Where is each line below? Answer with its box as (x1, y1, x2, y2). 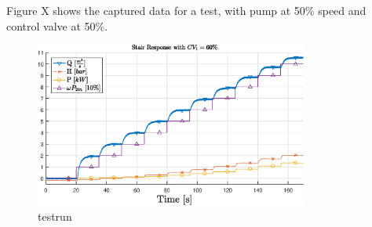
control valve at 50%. (6, 17, 108, 34)
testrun (38, 207, 72, 224)
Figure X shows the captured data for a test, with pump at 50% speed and (6, 2, 367, 18)
